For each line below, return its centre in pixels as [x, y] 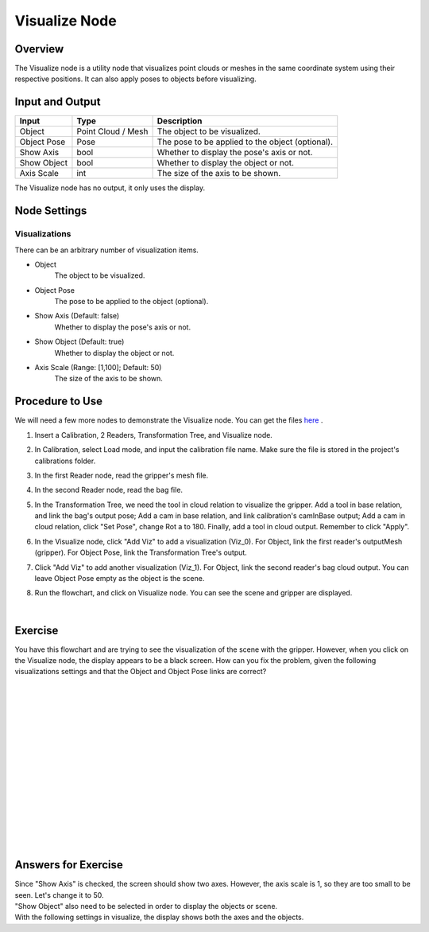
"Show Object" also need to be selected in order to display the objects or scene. [146, 907]
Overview [39, 49]
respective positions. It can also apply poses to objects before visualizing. [136, 79]
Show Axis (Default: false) [77, 316]
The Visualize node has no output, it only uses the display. [110, 188]
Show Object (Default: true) [79, 341]
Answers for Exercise [69, 865]
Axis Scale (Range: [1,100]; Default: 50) [98, 368]
